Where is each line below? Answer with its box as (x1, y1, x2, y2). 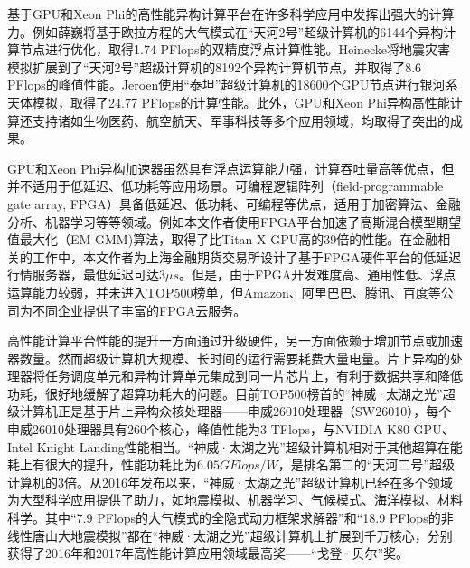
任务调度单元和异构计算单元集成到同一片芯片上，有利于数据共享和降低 (44, 366, 463, 385)
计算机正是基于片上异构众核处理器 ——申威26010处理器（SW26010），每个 (19, 402, 452, 421)
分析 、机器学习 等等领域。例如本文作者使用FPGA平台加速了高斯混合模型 (7, 212, 437, 231)
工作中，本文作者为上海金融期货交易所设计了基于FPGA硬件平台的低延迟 (32, 247, 462, 266)
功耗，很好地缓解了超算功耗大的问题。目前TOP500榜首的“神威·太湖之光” (7, 383, 443, 402)
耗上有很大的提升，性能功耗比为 (7, 455, 197, 474)
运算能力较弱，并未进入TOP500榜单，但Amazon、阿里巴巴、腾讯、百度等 (7, 282, 441, 301)
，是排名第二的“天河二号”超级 (277, 455, 455, 474)
